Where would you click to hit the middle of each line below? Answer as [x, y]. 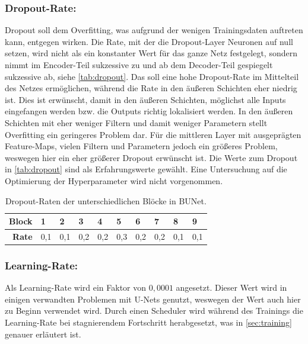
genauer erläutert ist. [43, 334]
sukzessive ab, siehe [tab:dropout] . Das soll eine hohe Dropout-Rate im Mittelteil [152, 76]
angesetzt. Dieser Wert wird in [231, 287]
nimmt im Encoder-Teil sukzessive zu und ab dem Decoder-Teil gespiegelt [139, 65]
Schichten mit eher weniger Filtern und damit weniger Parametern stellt [136, 122]
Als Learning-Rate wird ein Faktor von [76, 287]
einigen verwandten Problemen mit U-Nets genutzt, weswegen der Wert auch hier [153, 299]
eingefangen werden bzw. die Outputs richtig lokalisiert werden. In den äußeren [149, 111]
